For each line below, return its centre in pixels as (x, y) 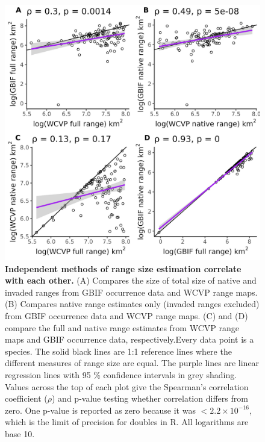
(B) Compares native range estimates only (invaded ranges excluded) (132, 304)
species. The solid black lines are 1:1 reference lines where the (118, 351)
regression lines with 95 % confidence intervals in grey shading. (121, 374)
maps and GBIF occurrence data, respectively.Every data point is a (129, 339)
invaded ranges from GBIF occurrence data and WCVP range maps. (131, 292)
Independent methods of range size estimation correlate (123, 268)
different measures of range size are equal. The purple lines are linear (132, 363)
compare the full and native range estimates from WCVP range (122, 327)
